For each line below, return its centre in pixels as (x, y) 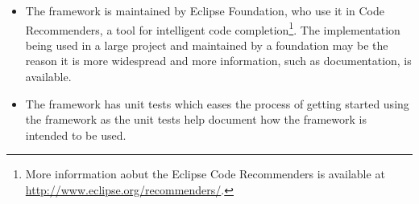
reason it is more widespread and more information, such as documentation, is (218, 61)
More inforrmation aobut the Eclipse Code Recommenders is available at (205, 174)
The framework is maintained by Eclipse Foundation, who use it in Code (205, 10)
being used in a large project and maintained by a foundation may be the (207, 45)
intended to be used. (76, 135)
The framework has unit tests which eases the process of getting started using (217, 103)
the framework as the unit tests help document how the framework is (196, 119)
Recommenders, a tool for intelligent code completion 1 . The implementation (213, 28)
